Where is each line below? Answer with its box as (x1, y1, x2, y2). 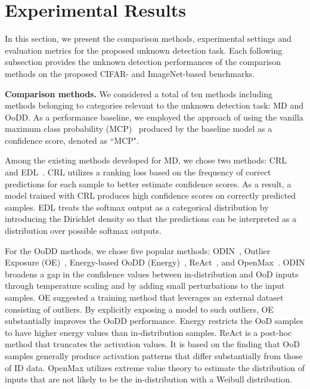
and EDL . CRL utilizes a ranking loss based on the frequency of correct (5, 166, 271, 178)
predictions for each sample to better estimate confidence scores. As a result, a (5, 177, 292, 190)
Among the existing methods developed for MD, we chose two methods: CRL (5, 154, 287, 166)
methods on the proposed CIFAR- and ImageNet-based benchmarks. (5, 67, 255, 79)
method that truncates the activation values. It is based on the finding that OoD (5, 338, 300, 350)
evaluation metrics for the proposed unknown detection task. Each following (5, 44, 283, 56)
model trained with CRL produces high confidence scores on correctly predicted (5, 189, 296, 202)
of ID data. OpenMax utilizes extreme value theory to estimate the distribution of (5, 361, 305, 373)
